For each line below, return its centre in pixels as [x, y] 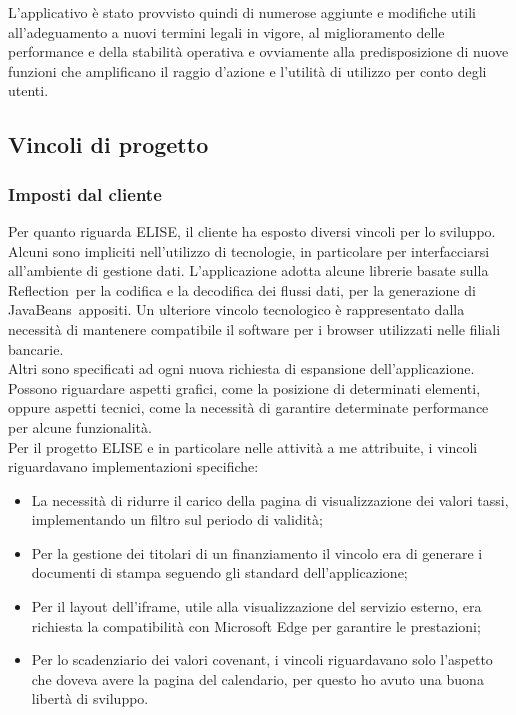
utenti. [28, 90]
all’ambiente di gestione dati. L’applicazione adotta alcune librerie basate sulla [248, 270]
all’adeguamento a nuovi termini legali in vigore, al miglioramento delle [226, 31]
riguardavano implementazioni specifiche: [133, 466]
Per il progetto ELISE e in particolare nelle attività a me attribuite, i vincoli [243, 446]
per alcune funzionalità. [80, 426]
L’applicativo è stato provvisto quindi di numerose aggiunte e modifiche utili [242, 12]
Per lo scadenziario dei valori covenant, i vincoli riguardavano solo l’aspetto [262, 659]
